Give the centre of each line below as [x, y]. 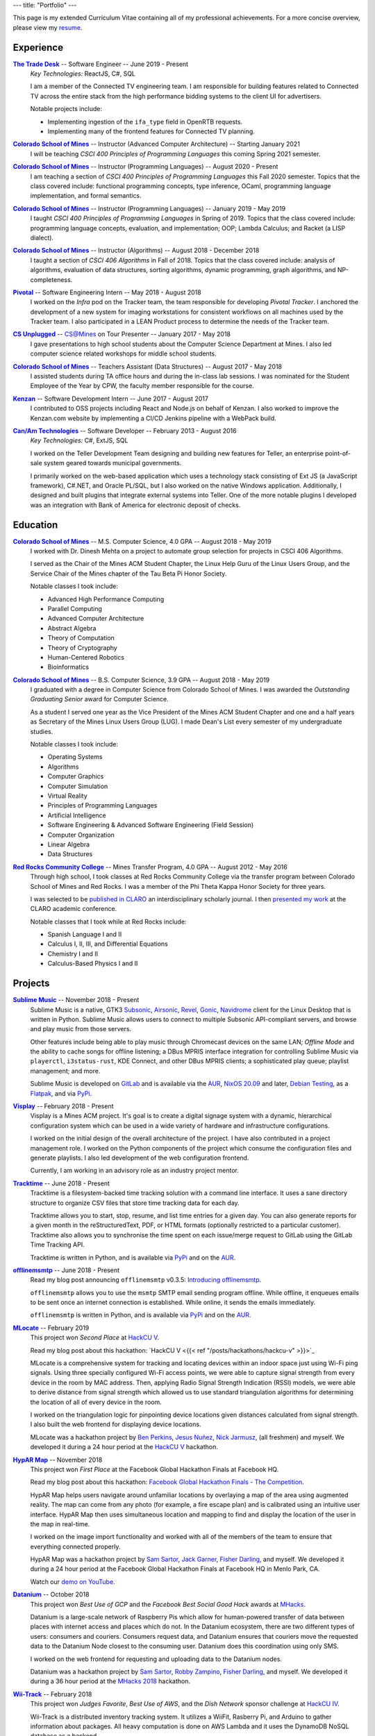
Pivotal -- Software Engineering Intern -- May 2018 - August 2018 [107, 292]
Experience [38, 48]
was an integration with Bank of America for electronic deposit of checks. [135, 505]
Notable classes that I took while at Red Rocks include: [108, 921]
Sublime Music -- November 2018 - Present [76, 1000]
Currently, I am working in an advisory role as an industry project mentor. [134, 1171]
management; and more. [65, 1071]
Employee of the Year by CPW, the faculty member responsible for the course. [142, 386]
